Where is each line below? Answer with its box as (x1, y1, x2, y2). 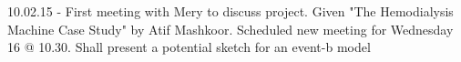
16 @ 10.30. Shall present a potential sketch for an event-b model (7, 37, 371, 57)
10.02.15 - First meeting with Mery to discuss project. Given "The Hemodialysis (7, 2, 454, 20)
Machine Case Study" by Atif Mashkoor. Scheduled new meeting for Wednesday (7, 19, 454, 38)
